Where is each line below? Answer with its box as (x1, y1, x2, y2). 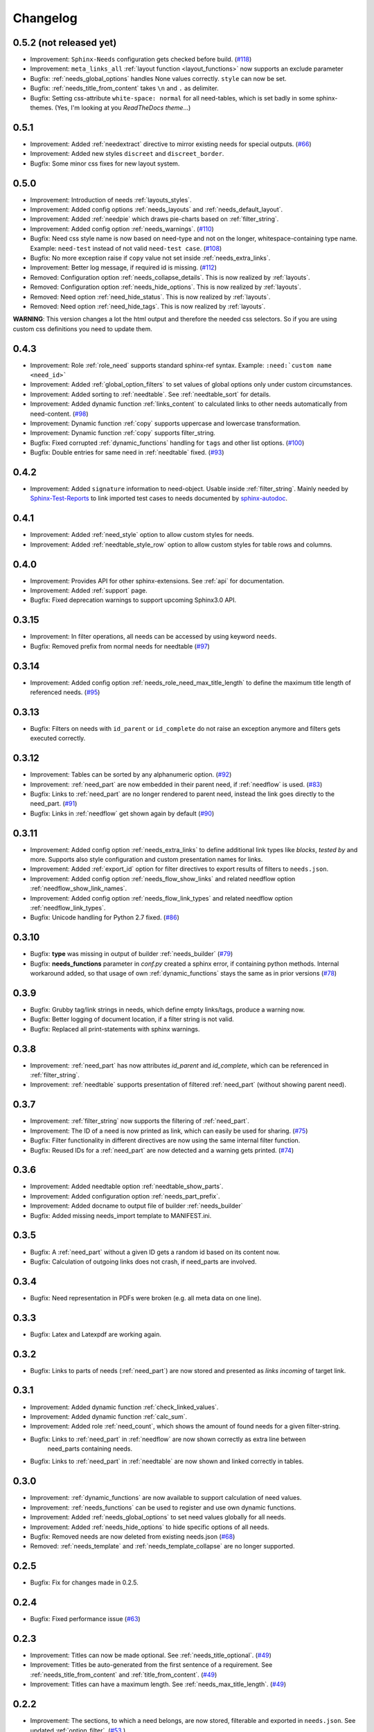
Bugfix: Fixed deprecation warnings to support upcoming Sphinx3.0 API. (30, 596, 237, 604)
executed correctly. (30, 734, 86, 743)
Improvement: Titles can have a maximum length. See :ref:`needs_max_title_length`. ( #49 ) (30, 1680, 287, 1688)
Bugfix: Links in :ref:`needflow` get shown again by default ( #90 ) (30, 809, 215, 818)
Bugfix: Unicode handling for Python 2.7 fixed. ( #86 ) (30, 913, 180, 921)
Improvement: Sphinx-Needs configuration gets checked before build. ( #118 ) (30, 55, 252, 64)
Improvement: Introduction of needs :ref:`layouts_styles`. (30, 195, 192, 204)
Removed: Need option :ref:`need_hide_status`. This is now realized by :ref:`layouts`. (30, 292, 271, 301)
